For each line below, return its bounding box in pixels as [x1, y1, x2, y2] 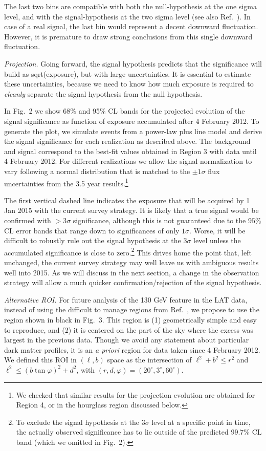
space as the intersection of [107, 354, 192, 365]
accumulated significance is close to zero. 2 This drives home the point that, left [4, 245, 252, 257]
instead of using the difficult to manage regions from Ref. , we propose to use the [4, 304, 259, 315]
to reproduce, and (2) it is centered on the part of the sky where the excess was [4, 324, 254, 335]
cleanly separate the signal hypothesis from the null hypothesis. [4, 88, 203, 99]
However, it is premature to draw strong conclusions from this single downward [4, 31, 253, 41]
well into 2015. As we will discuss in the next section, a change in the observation [4, 267, 259, 277]
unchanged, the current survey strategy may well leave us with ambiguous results [4, 256, 259, 267]
